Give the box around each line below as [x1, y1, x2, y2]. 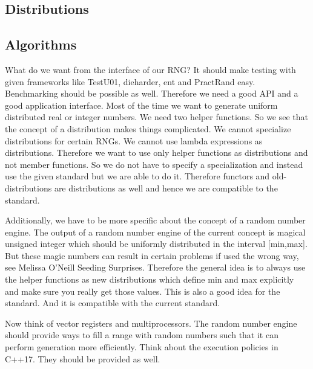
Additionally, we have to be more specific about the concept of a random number [5, 214, 306, 226]
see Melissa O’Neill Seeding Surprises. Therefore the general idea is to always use [5, 261, 306, 274]
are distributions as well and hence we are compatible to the [54, 181, 278, 194]
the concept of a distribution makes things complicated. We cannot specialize [5, 122, 291, 135]
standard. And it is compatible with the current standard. [5, 297, 220, 309]
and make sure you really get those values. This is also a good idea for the [5, 284, 280, 297]
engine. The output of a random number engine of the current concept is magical [5, 225, 306, 238]
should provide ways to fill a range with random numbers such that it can [5, 329, 278, 341]
